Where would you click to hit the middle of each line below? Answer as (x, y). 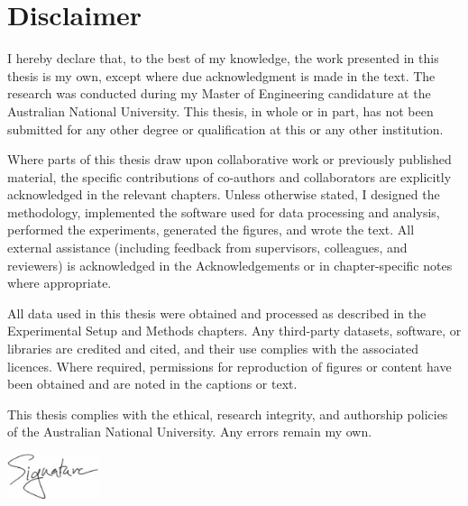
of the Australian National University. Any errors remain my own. (190, 432)
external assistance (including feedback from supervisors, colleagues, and (207, 248)
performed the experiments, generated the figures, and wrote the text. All (211, 230)
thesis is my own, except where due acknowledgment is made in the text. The (221, 75)
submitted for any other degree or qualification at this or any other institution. (225, 129)
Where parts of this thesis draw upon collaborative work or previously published (229, 159)
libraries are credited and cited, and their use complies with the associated (213, 349)
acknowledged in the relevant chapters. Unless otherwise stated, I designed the (224, 194)
